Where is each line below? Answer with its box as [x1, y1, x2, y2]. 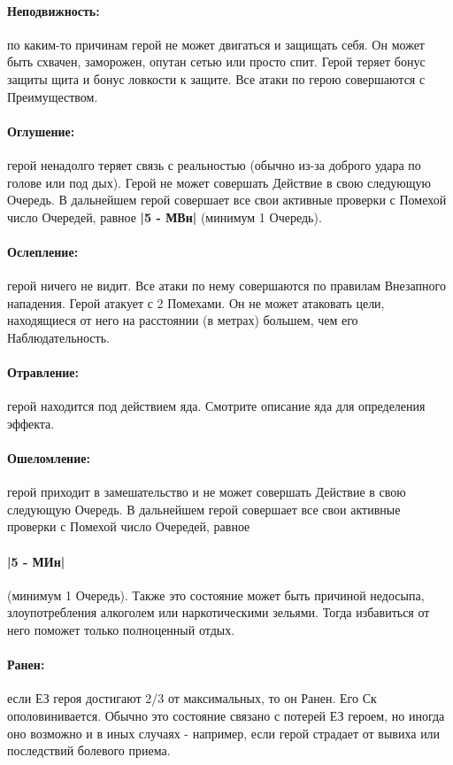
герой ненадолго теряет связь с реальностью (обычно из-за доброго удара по [7, 155, 421, 174]
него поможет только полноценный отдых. [7, 621, 235, 639]
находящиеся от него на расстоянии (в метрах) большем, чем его [7, 311, 358, 329]
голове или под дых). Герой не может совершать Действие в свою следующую [7, 173, 432, 191]
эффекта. [7, 413, 55, 432]
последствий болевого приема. [7, 741, 171, 760]
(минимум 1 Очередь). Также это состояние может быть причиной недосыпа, [7, 585, 425, 604]
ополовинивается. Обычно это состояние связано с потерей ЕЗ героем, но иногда [7, 707, 445, 725]
